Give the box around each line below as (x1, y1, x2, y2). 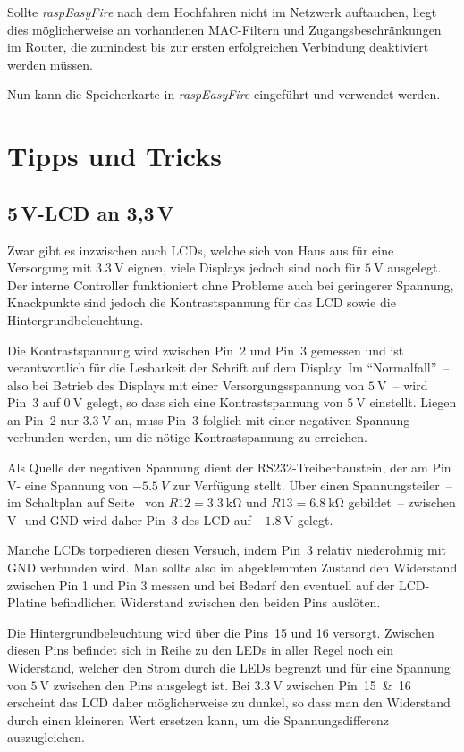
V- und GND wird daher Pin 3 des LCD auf (7, 510, 251, 529)
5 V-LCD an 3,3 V (7, 198, 174, 226)
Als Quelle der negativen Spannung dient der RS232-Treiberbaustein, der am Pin (7, 458, 451, 477)
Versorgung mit (7, 258, 92, 277)
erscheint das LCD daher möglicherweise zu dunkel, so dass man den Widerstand (7, 693, 451, 712)
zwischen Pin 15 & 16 (286, 675, 411, 694)
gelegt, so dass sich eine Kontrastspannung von (86, 393, 343, 412)
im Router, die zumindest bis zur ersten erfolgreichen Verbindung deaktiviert (7, 38, 429, 56)
